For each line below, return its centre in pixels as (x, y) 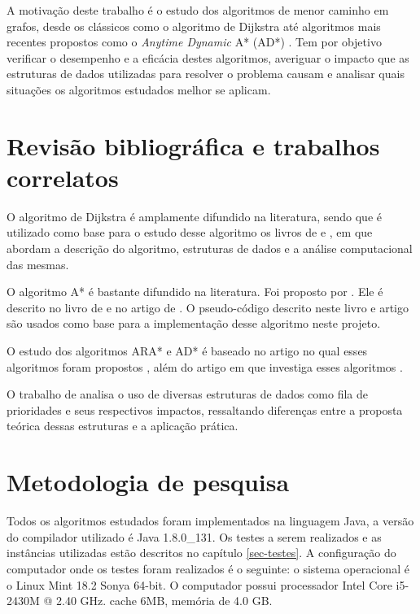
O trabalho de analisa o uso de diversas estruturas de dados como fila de (188, 394)
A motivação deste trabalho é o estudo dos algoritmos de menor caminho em (198, 10)
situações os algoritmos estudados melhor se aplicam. (139, 89)
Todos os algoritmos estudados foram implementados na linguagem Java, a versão (210, 521)
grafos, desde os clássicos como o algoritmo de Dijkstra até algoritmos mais (194, 26)
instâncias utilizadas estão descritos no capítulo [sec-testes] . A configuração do (201, 553)
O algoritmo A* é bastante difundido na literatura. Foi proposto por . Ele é (195, 292)
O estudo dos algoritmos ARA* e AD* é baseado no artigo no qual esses (187, 351)
